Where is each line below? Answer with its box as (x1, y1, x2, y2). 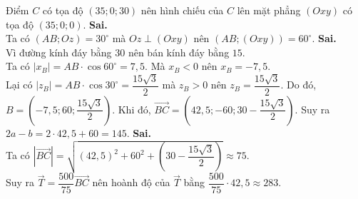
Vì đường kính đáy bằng (6, 44, 112, 59)
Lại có (6, 77, 33, 92)
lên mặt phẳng (237, 3, 301, 17)
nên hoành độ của (92, 175, 170, 190)
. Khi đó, (112, 101, 151, 116)
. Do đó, (280, 77, 317, 92)
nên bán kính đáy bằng (128, 44, 230, 59)
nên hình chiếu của (140, 3, 224, 17)
